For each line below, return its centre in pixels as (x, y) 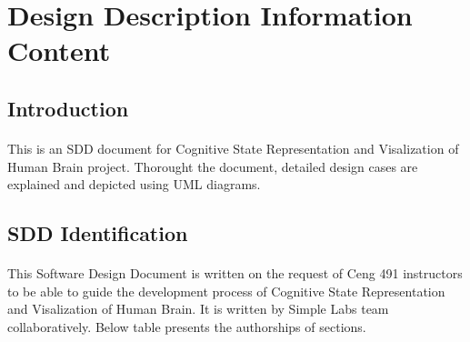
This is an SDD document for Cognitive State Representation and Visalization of (233, 148)
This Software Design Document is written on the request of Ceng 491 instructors (235, 273)
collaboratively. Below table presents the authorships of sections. (187, 326)
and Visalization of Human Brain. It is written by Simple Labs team (198, 309)
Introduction (68, 108)
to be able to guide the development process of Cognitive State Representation (226, 291)
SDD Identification (98, 233)
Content (59, 50)
